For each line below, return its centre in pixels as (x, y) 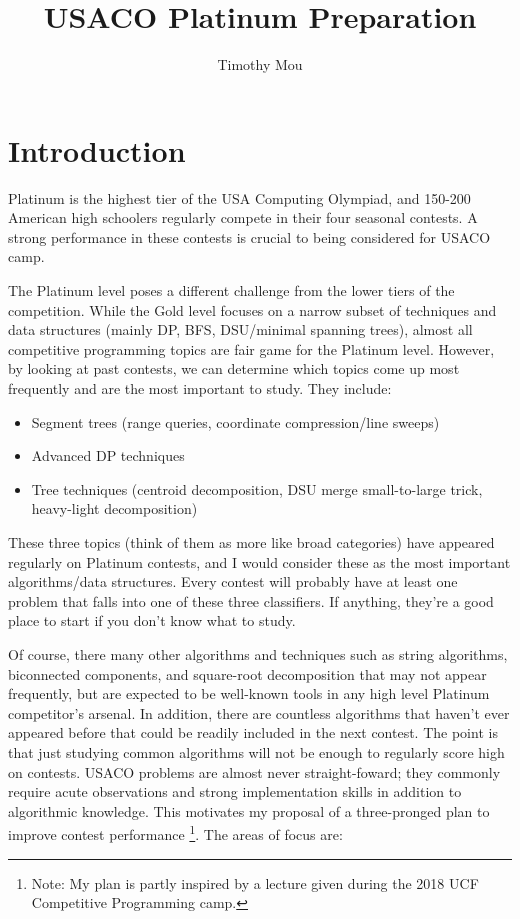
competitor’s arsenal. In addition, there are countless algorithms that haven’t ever (259, 712)
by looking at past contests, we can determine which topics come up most (234, 368)
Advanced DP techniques (108, 455)
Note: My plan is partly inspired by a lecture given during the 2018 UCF (255, 882)
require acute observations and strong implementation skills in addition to (235, 791)
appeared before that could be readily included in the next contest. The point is (253, 732)
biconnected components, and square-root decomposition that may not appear (247, 673)
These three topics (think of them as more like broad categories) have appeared (251, 541)
